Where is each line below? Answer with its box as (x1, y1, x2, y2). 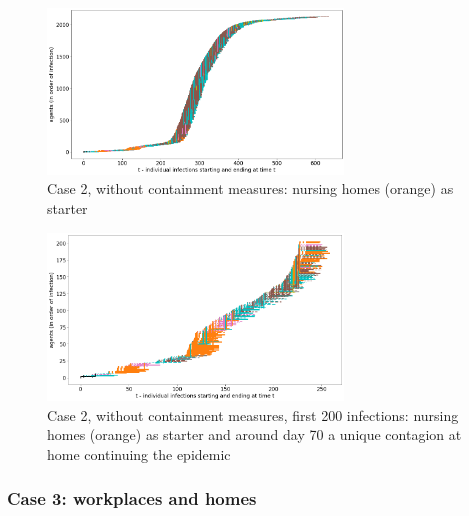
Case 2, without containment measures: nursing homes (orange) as (47, 178, 454, 199)
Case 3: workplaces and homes (7, 486, 257, 511)
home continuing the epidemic (47, 443, 231, 464)
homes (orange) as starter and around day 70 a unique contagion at (47, 424, 462, 445)
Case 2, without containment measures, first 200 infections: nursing (47, 404, 459, 425)
